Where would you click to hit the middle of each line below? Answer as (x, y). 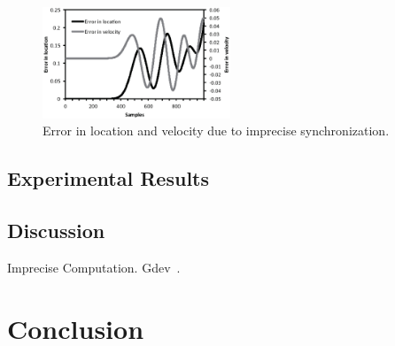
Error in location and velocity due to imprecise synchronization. (216, 131)
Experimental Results (108, 178)
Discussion (56, 231)
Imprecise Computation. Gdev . (94, 268)
